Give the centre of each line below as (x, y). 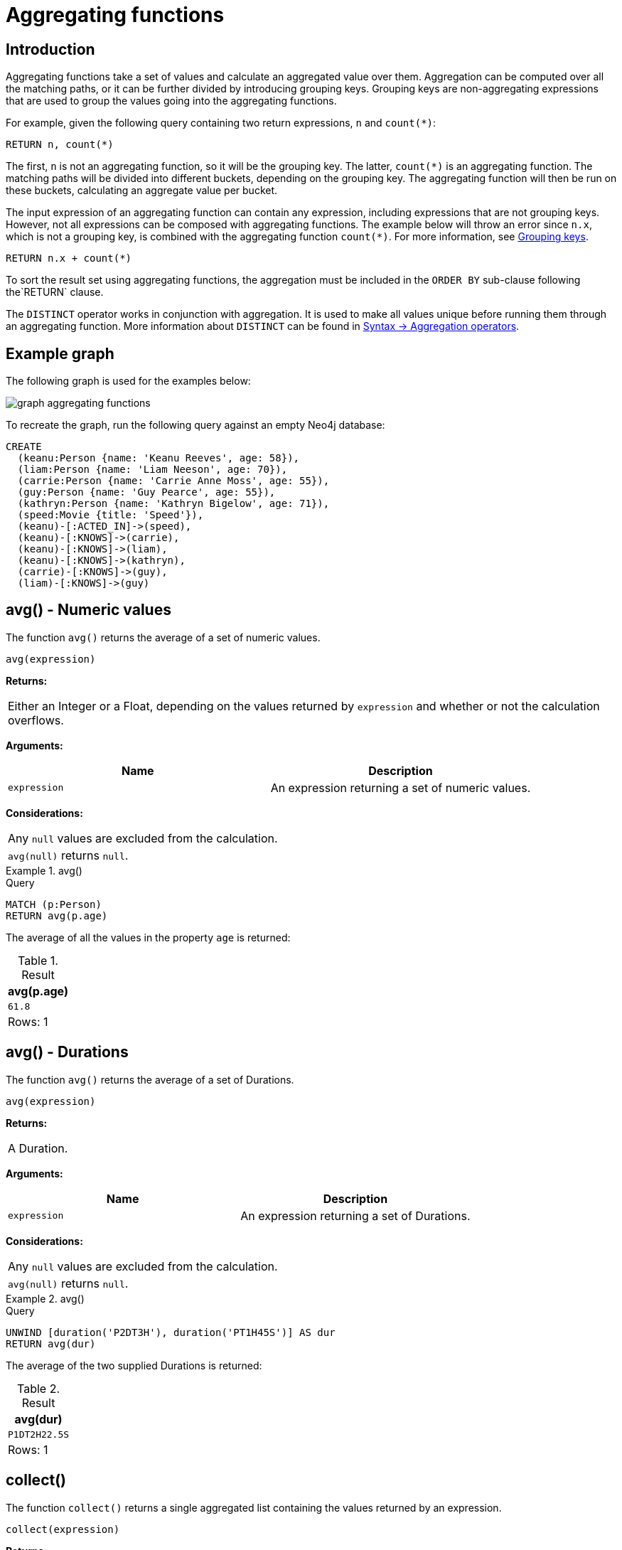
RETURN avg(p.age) (57, 915)
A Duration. (38, 1148)
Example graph (60, 353)
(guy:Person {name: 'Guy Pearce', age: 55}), (146, 492)
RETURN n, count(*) (60, 145)
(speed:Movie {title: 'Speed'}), (111, 515)
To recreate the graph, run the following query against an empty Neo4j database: (195, 425)
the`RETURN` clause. (55, 292)
